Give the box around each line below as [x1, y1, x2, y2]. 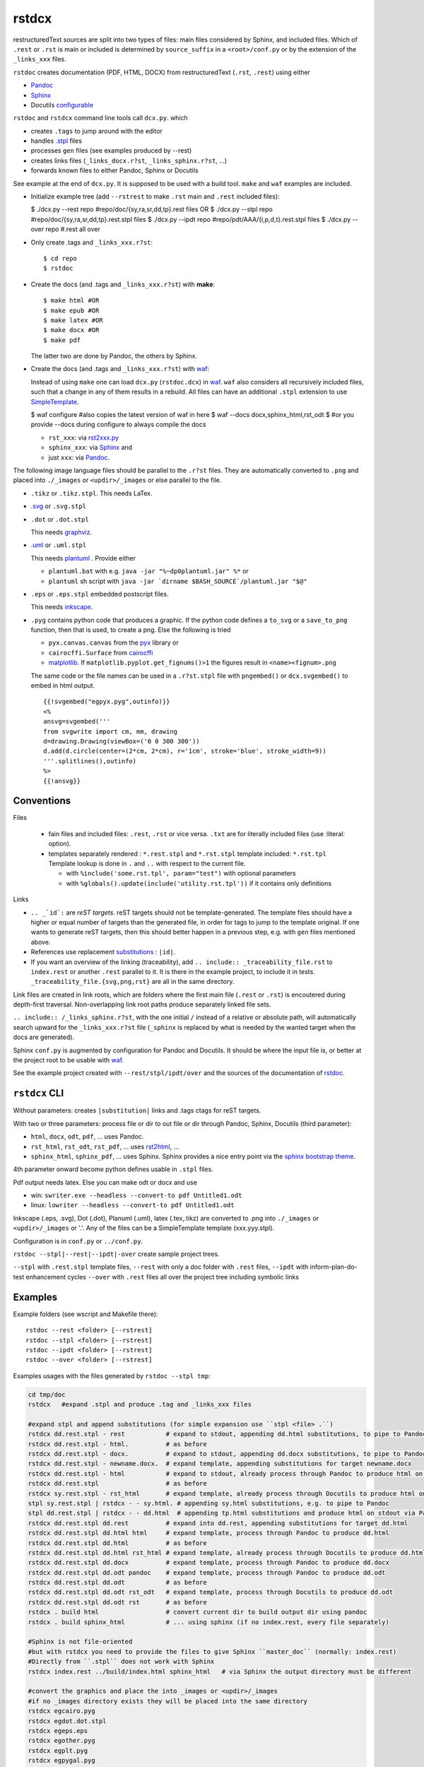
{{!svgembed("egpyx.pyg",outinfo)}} [43, 698, 170, 706]
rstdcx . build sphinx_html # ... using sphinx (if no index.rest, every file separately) [28, 1618, 390, 1626]
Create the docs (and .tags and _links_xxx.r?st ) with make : [30, 280, 216, 288]
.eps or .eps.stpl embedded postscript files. [30, 589, 169, 598]
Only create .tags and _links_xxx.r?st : [30, 237, 153, 247]
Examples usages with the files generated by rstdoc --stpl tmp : [13, 1371, 211, 1380]
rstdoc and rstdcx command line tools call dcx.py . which [13, 114, 189, 122]
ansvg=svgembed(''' [43, 717, 111, 726]
